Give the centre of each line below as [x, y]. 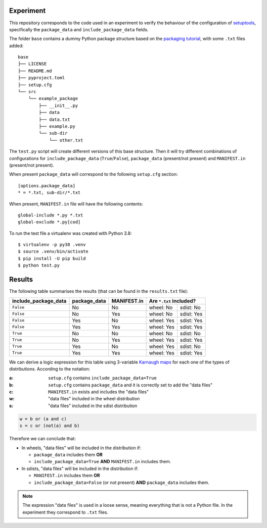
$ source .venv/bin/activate [53, 252]
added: [16, 46]
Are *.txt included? [173, 301]
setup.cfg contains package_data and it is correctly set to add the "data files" [130, 385]
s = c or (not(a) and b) [50, 426]
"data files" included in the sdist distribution [93, 406]
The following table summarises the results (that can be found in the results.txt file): [99, 291]
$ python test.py [39, 265]
